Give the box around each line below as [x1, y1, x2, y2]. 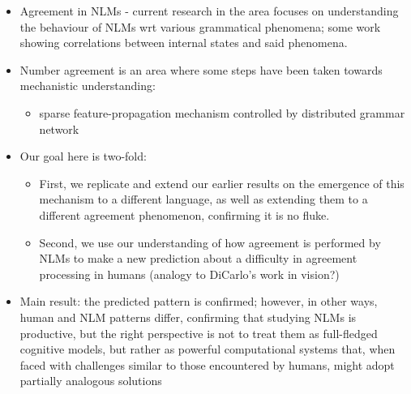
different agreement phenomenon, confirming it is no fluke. [39, 206, 330, 223]
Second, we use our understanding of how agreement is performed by [39, 233, 381, 251]
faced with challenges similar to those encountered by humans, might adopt [19, 356, 395, 373]
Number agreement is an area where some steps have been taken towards [19, 61, 383, 78]
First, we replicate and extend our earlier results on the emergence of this [39, 174, 405, 191]
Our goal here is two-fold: [19, 148, 147, 165]
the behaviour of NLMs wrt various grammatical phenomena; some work [19, 18, 381, 35]
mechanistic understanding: [19, 77, 156, 94]
